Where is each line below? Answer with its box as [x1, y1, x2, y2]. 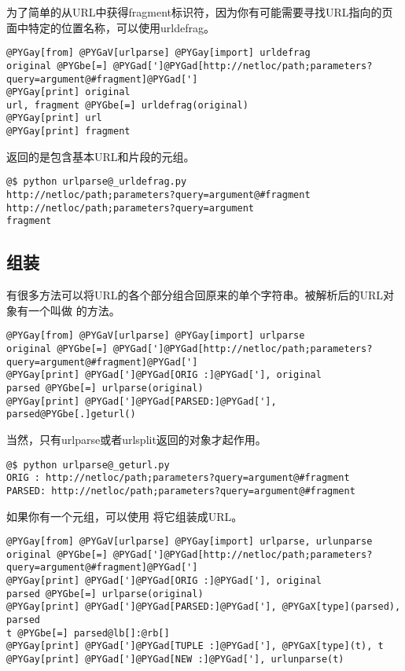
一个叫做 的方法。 [28, 302, 120, 318]
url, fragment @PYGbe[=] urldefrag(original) [6, 99, 249, 111]
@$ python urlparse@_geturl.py [6, 459, 170, 471]
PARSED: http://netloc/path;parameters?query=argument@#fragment [6, 485, 355, 497]
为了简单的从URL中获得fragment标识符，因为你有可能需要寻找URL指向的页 [6, 4, 393, 20]
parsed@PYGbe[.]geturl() [6, 409, 136, 420]
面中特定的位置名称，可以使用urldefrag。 [6, 19, 215, 35]
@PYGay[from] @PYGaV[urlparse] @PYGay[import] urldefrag [6, 47, 311, 59]
